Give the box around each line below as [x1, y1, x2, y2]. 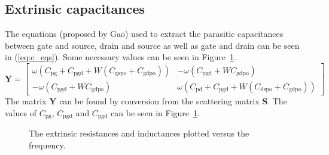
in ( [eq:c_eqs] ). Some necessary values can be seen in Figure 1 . [5, 51, 236, 63]
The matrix [5, 95, 47, 107]
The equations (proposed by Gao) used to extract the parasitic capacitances [5, 27, 284, 40]
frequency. [29, 138, 66, 151]
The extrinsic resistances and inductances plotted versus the [29, 127, 249, 139]
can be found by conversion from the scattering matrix [59, 95, 260, 107]
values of [5, 106, 36, 119]
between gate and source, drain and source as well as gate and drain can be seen [5, 39, 300, 51]
